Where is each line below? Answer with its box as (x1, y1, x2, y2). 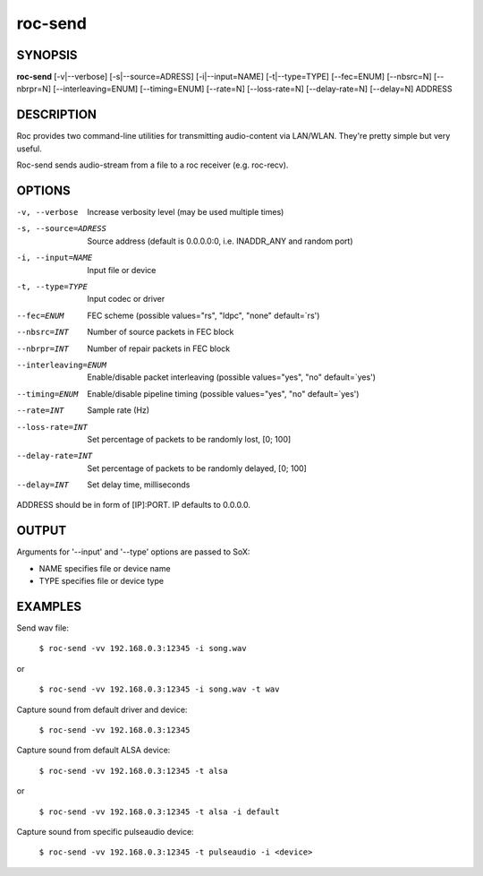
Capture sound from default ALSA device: (16, 744, 171, 756)
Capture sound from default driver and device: (16, 704, 188, 715)
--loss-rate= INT (16, 422, 89, 432)
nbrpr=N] (16, 83, 52, 94)
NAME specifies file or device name (38, 563, 171, 573)
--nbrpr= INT (16, 343, 69, 354)
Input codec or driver (87, 294, 165, 305)
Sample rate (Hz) (87, 405, 150, 416)
